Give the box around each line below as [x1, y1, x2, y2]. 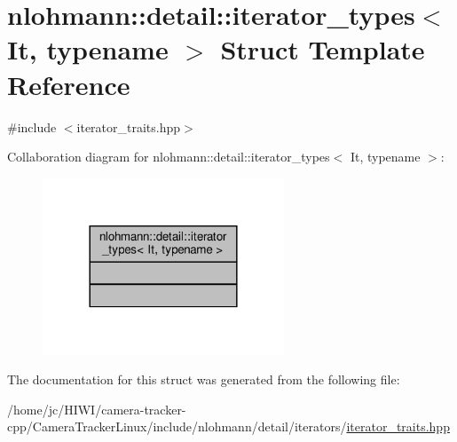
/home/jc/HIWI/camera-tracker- [7, 399, 186, 418]
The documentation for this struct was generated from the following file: [7, 370, 400, 389]
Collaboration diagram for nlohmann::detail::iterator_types [7, 147, 330, 166]
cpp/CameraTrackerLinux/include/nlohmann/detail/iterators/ [7, 417, 347, 436]
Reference [7, 66, 130, 102]
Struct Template [220, 31, 425, 67]
